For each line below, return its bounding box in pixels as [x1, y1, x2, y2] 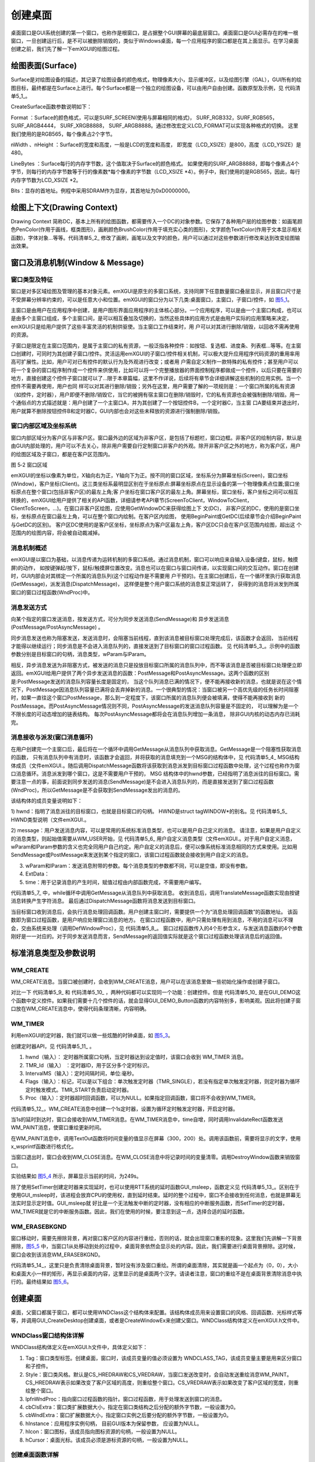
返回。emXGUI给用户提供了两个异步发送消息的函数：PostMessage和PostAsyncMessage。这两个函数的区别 [10, 670, 269, 677]
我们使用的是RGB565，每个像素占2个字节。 [10, 130, 116, 137]
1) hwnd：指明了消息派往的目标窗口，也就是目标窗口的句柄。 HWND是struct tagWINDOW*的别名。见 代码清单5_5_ [10, 808, 288, 815]
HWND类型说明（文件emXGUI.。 [10, 816, 90, 823]
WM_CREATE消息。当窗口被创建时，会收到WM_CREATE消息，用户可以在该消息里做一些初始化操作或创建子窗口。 [10, 978, 283, 985]
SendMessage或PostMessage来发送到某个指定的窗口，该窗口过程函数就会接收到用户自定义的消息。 [10, 851, 252, 858]
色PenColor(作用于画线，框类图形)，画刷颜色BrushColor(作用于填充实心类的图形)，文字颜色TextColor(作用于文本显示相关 [10, 226, 303, 233]
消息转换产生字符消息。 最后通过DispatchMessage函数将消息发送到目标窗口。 [10, 898, 199, 905]
